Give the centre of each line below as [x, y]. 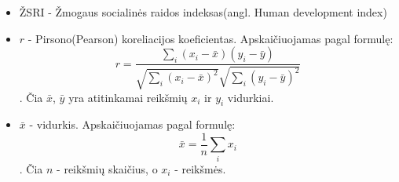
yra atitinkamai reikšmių [128, 97]
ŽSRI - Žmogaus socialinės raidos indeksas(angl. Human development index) [203, 12]
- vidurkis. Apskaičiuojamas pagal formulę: [132, 124]
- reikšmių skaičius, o [107, 168]
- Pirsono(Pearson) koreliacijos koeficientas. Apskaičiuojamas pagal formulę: [210, 38]
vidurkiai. [251, 97]
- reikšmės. [200, 168]
